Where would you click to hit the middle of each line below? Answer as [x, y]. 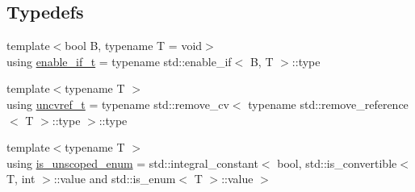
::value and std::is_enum [115, 179]
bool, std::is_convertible [337, 163]
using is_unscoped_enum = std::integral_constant [132, 163]
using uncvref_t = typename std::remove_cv [118, 104]
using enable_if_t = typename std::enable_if [119, 61]
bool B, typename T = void [134, 46]
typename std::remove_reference [328, 104]
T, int [21, 179]
